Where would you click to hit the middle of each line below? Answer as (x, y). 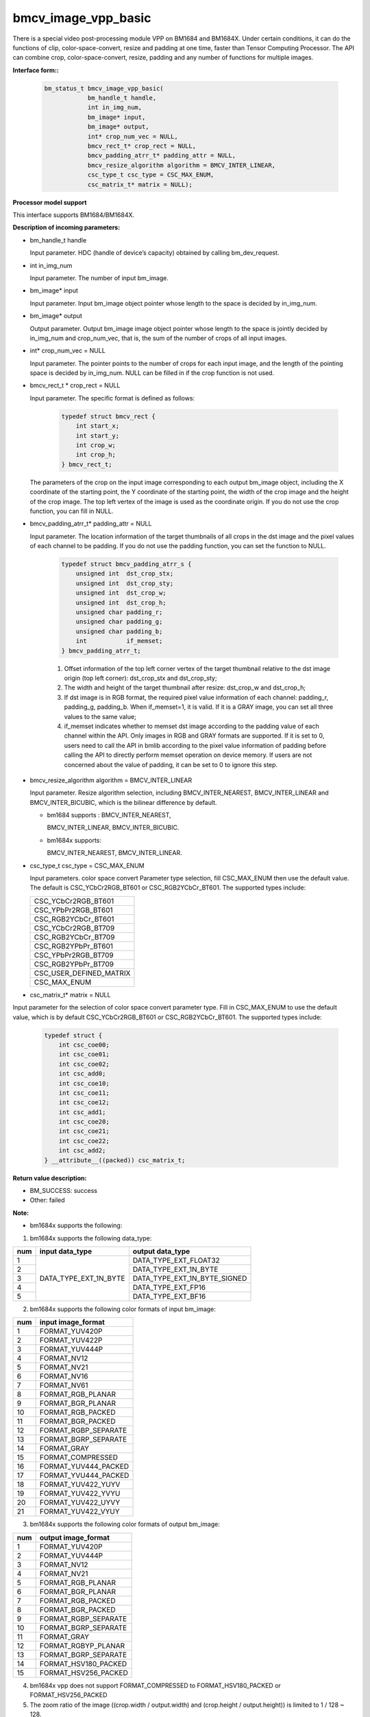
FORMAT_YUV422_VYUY (79, 1512)
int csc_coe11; (84, 1093)
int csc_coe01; (84, 1055)
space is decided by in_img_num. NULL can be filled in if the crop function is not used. (152, 373)
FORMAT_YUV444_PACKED (84, 1466)
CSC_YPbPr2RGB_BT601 (73, 910)
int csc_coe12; (84, 1103)
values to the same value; (100, 716)
